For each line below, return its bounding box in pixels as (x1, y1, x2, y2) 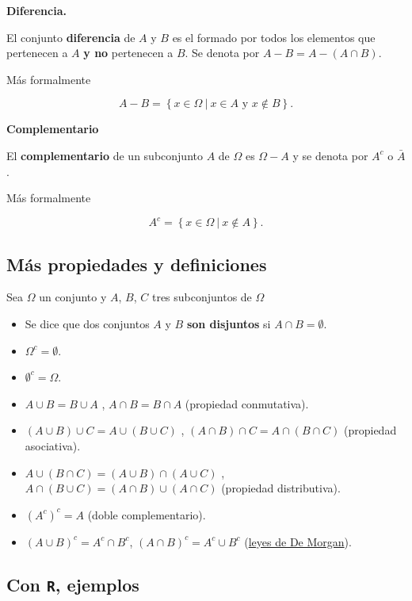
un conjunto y (39, 289, 107, 305)
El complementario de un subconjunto (6, 147, 203, 163)
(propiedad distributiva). (221, 480, 341, 496)
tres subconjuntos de (151, 289, 252, 305)
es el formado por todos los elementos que (172, 29, 376, 45)
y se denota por (292, 147, 368, 163)
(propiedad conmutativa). (185, 395, 309, 412)
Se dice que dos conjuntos (25, 316, 150, 332)
